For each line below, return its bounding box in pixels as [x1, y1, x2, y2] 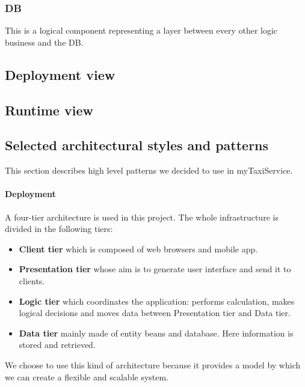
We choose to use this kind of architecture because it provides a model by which [5, 358, 301, 371]
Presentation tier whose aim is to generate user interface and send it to [19, 263, 291, 275]
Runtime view [5, 100, 93, 119]
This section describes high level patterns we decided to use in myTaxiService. [5, 164, 293, 177]
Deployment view [5, 65, 116, 84]
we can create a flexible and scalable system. [5, 370, 169, 383]
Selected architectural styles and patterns [5, 136, 269, 154]
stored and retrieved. [19, 338, 96, 351]
